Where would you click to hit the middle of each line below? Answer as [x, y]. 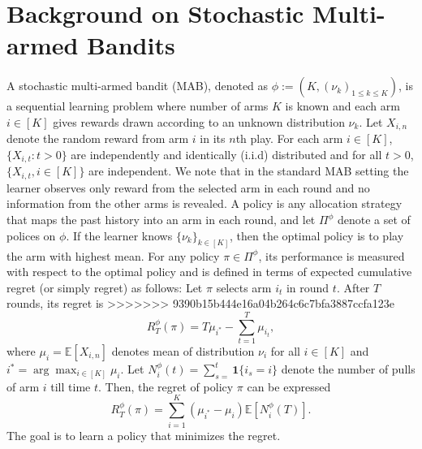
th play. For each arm [289, 138]
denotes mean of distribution [183, 351]
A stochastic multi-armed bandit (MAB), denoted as [138, 86]
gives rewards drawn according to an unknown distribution [199, 121]
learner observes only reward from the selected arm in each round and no [188, 187]
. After [353, 287]
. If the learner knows [119, 235]
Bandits [131, 45]
